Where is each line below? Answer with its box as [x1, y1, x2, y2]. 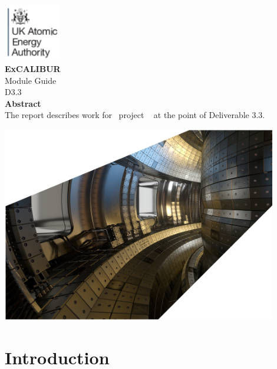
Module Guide [5, 74, 57, 86]
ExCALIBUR [5, 63, 61, 75]
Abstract [5, 97, 41, 109]
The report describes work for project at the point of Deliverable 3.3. [5, 109, 265, 121]
